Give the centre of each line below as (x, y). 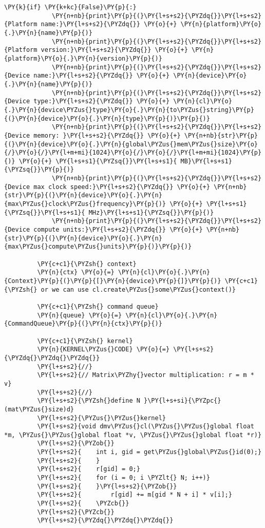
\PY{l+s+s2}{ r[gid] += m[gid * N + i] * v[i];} (135, 495)
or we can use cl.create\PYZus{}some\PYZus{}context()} (138, 289)
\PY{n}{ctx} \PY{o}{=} (76, 272)
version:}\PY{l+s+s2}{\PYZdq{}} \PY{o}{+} (114, 50)
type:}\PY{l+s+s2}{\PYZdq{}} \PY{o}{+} (102, 101)
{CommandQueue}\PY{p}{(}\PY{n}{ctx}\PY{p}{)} (83, 324)
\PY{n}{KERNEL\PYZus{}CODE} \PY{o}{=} (103, 350)
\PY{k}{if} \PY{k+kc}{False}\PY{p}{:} (70, 7)
